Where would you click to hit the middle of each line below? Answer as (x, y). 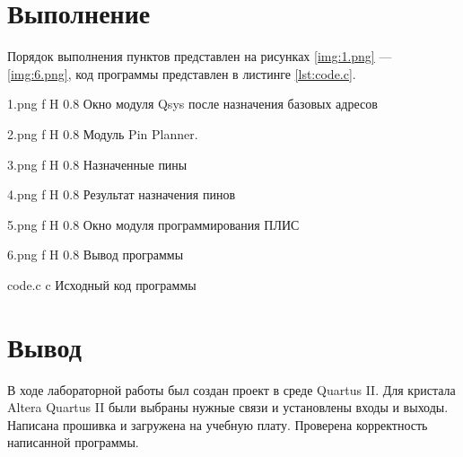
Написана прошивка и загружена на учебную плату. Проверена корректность (218, 424)
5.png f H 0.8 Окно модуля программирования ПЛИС (153, 224)
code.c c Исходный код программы (102, 284)
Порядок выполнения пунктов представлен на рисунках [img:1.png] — (200, 56)
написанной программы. (73, 442)
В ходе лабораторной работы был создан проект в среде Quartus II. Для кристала (231, 389)
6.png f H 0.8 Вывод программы (96, 255)
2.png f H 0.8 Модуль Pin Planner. (103, 133)
